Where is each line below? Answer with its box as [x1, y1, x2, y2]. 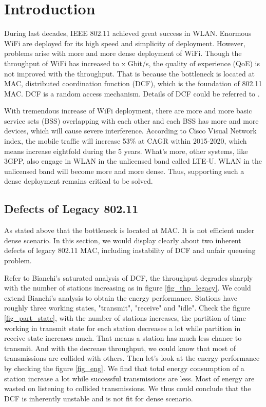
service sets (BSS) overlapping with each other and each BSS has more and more [4, 115, 259, 126]
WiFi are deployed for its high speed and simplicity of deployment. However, [4, 37, 245, 48]
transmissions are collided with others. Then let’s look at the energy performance [4, 353, 260, 363]
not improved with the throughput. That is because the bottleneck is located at [4, 68, 255, 79]
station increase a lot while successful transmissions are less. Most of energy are [4, 373, 255, 383]
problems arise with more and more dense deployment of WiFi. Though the [4, 48, 242, 59]
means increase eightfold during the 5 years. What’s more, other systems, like [4, 145, 248, 156]
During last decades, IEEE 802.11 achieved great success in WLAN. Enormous [4, 28, 252, 38]
